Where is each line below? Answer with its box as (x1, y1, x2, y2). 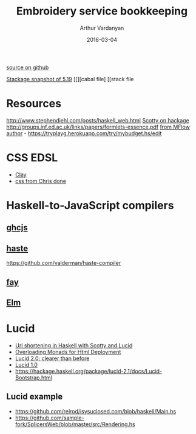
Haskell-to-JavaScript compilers (6, 199, 174, 212)
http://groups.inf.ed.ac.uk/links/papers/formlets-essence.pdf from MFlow (6, 123, 190, 130)
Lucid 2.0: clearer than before (15, 355, 90, 362)
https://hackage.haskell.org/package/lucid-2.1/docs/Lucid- (15, 367, 163, 375)
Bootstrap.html (15, 374, 53, 381)
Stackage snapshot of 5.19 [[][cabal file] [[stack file (6, 75, 135, 82)
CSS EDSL (6, 151, 58, 165)
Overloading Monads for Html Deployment (15, 348, 121, 355)
